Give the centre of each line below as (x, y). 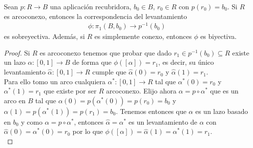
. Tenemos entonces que (151, 111)
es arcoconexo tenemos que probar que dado (106, 52)
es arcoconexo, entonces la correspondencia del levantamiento (95, 16)
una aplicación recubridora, (91, 6)
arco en (15, 100)
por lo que (88, 131)
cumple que (109, 72)
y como (32, 121)
